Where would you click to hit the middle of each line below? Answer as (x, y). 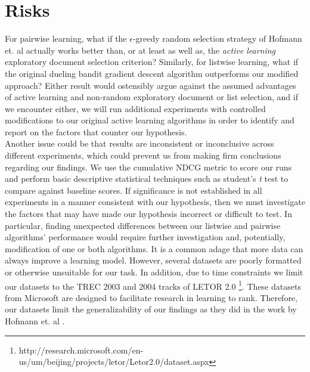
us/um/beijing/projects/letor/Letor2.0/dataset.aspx (114, 362)
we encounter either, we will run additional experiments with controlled (135, 108)
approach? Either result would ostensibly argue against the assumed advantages (151, 85)
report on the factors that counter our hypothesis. (96, 131)
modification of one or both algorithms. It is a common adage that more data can (154, 248)
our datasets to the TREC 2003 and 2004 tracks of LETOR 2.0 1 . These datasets (153, 285)
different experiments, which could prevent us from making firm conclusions (143, 155)
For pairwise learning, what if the (66, 38)
